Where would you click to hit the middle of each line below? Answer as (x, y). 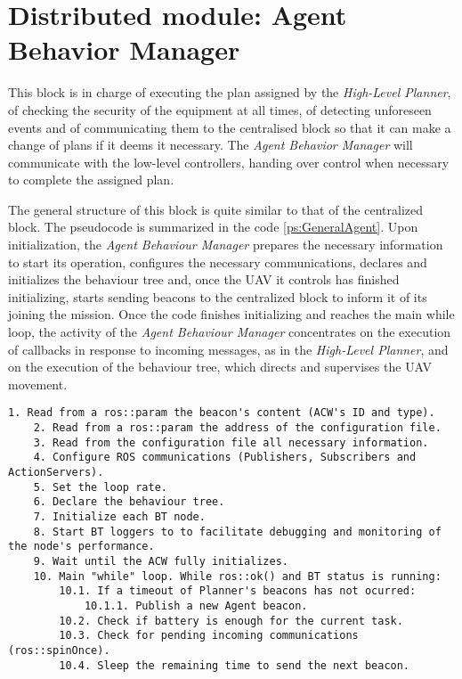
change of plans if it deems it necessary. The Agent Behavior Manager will (211, 145)
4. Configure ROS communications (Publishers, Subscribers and (225, 458)
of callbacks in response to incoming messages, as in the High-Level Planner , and (228, 349)
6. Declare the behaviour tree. (129, 502)
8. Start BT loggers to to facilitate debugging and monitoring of (237, 532)
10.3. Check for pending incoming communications (209, 636)
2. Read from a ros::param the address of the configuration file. (237, 428)
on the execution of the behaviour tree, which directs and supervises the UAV (220, 367)
